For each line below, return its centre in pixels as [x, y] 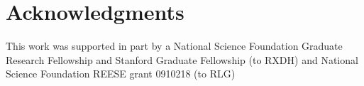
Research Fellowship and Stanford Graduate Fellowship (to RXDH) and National [182, 59]
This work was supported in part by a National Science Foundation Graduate [174, 46]
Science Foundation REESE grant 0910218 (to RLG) [121, 74]
